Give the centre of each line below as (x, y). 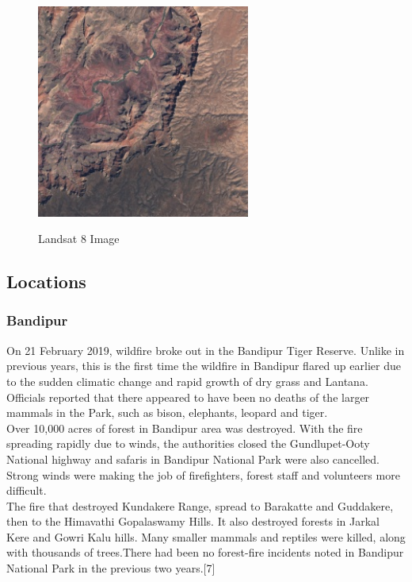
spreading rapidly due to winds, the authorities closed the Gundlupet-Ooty (188, 443)
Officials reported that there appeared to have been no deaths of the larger (188, 397)
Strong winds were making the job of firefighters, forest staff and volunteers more (203, 474)
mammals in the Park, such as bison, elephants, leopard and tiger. (167, 412)
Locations (46, 281)
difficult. (27, 490)
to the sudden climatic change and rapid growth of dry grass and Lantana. (187, 381)
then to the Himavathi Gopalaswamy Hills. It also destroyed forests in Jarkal (193, 521)
